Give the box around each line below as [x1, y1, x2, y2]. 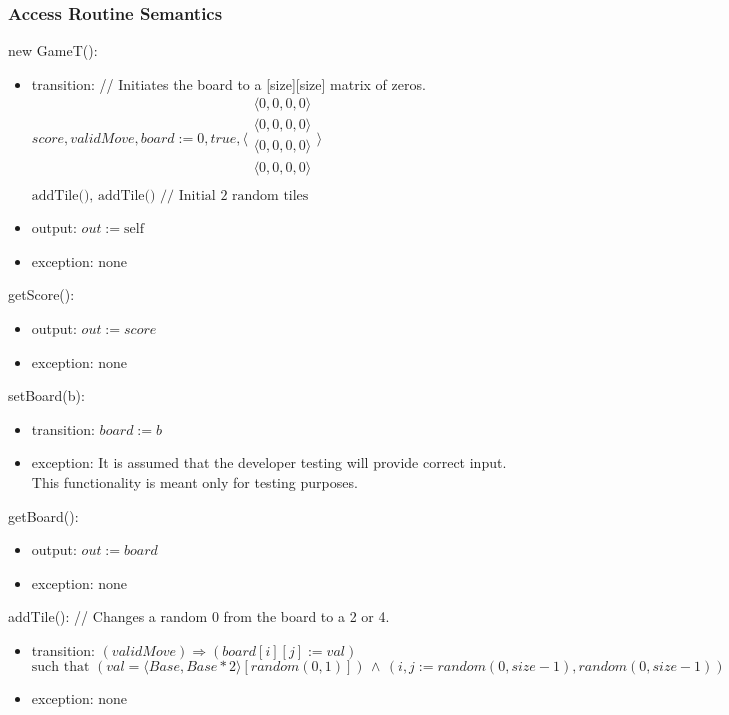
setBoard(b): [8, 385, 85, 406]
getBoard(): [8, 505, 79, 526]
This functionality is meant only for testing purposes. [31, 471, 358, 492]
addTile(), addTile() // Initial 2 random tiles [31, 188, 309, 203]
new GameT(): [8, 40, 98, 61]
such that [31, 660, 90, 675]
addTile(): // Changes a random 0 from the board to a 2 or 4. [8, 606, 390, 627]
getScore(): [8, 284, 75, 305]
